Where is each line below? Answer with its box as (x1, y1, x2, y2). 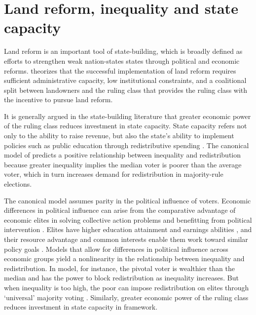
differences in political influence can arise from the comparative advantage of (4, 205, 236, 215)
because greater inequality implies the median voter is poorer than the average (4, 159, 242, 169)
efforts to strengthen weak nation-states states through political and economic (4, 55, 240, 66)
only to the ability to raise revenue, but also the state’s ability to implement (4, 130, 234, 141)
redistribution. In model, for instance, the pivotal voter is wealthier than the (4, 263, 235, 273)
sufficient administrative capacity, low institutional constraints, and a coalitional (4, 75, 247, 85)
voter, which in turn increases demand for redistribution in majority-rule (4, 169, 223, 179)
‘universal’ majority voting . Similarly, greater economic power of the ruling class (4, 292, 249, 302)
